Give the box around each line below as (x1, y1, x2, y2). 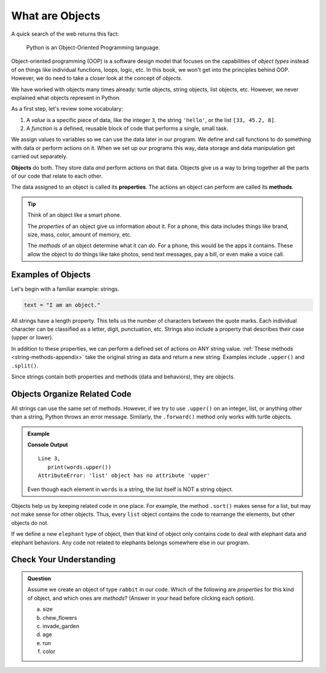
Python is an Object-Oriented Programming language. (26, 44, 160, 51)
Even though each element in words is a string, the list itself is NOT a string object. (27, 486, 234, 493)
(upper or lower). (11, 334, 54, 341)
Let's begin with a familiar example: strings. (11, 285, 120, 293)
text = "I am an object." (24, 301, 101, 308)
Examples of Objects (11, 269, 91, 279)
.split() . (11, 362, 39, 369)
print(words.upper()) (47, 463, 112, 470)
